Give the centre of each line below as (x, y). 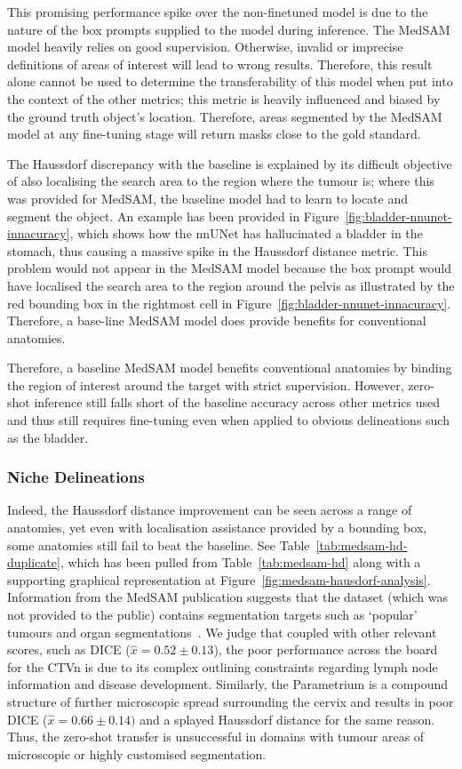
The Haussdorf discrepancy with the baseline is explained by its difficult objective (230, 163)
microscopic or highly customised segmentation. (137, 753)
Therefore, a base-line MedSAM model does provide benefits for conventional (217, 320)
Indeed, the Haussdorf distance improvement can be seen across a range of (210, 510)
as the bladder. (48, 437)
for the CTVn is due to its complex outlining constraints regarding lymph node (223, 666)
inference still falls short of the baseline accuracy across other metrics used (237, 402)
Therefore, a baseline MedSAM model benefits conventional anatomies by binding (230, 368)
